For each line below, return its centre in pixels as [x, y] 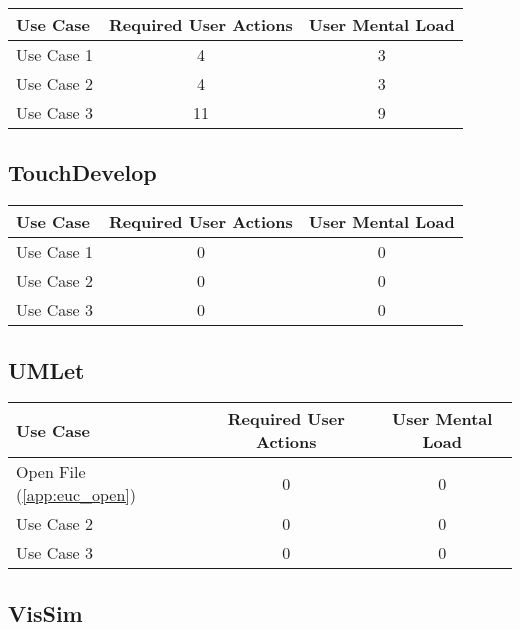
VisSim [45, 612]
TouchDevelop [82, 172]
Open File [51, 472]
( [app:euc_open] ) [76, 495]
